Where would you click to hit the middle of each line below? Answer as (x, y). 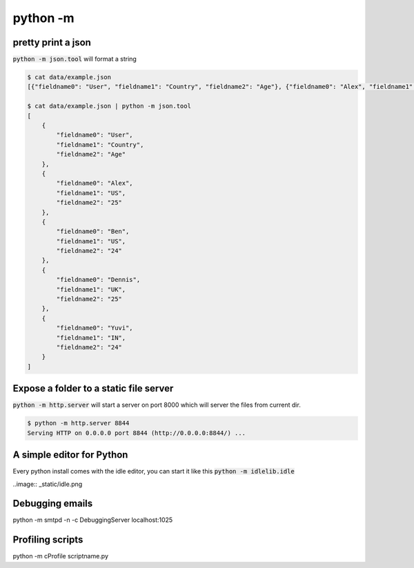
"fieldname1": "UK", (91, 289)
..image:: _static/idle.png (48, 484)
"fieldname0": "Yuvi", (95, 328)
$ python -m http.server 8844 (78, 423)
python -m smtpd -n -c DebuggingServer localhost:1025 (93, 520)
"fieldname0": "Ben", (93, 232)
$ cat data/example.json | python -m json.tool (109, 106)
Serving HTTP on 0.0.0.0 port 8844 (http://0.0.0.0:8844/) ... (137, 433)
